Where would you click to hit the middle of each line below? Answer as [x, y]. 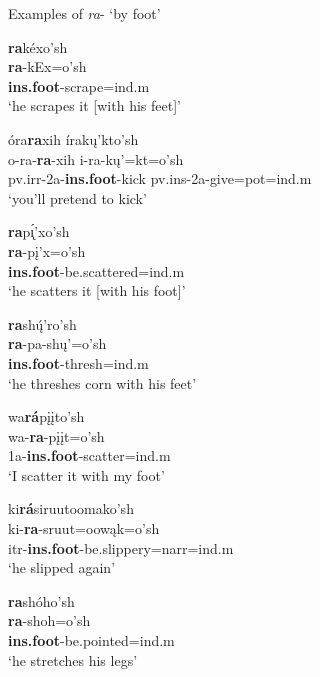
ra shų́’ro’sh [42, 323]
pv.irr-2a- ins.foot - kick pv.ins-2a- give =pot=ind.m [160, 178]
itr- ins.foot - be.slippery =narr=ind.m [121, 547]
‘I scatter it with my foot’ [86, 474]
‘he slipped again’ [62, 567]
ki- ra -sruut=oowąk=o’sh [84, 528]
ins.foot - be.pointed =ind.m [91, 640]
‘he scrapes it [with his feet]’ [94, 105]
